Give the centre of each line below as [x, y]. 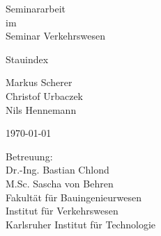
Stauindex [27, 59]
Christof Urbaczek [44, 95]
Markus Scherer [39, 82]
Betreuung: [29, 156]
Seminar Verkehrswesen [55, 36]
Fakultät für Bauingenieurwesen [74, 197]
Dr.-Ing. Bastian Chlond [58, 170]
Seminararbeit [36, 8]
